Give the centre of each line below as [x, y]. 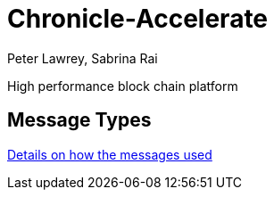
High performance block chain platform [123, 86]
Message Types [79, 120]
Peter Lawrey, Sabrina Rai [83, 58]
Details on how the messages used [110, 154]
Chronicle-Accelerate [138, 19]
